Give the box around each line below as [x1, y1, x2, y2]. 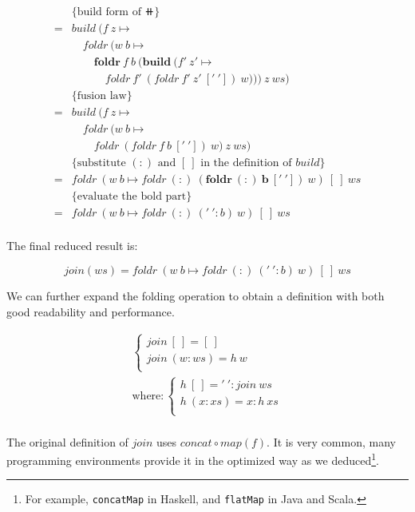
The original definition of [6, 433, 128, 450]
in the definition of [200, 157, 292, 169]
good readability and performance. [6, 303, 175, 320]
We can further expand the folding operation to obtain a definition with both [6, 288, 385, 304]
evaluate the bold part [77, 191, 187, 203]
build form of [77, 6, 141, 18]
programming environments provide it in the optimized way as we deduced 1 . [6, 450, 379, 468]
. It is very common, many [267, 433, 396, 450]
